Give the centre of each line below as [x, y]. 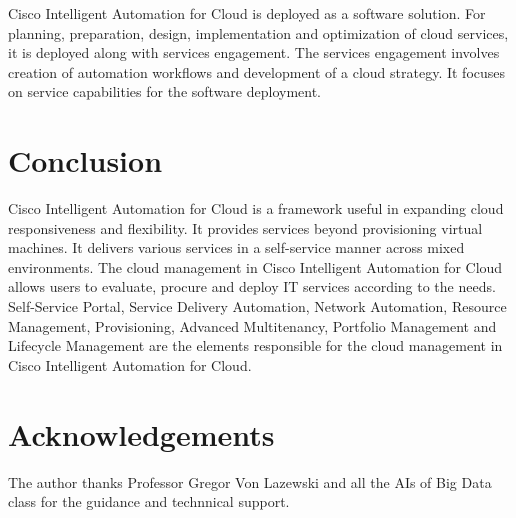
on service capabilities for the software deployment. [164, 91]
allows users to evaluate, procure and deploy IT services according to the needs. [252, 286]
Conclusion [85, 160]
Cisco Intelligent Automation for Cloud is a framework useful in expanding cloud [256, 208]
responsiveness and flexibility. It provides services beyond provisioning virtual [245, 227]
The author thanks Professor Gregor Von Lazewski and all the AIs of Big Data [250, 481]
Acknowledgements [141, 433]
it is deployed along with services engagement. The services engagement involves [254, 52]
